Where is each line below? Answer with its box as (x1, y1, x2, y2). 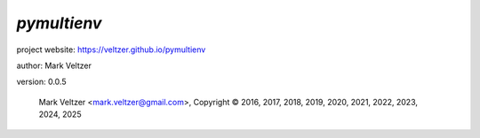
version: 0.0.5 (16, 76, 67, 88)
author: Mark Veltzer (16, 60, 92, 71)
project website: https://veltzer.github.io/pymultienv (16, 44, 206, 55)
